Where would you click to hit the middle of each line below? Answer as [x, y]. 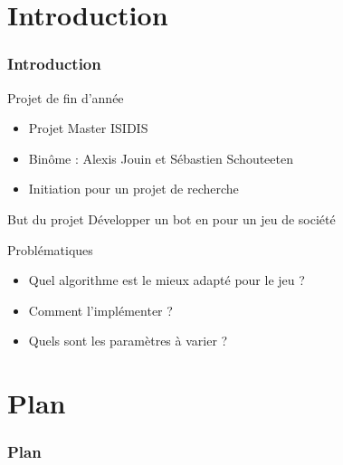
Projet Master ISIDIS [88, 128]
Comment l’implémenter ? [100, 310]
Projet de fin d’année [66, 97]
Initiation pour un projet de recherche [133, 189]
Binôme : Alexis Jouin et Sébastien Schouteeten [161, 158]
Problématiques [50, 249]
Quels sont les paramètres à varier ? [128, 341]
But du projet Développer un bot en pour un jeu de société [171, 218]
